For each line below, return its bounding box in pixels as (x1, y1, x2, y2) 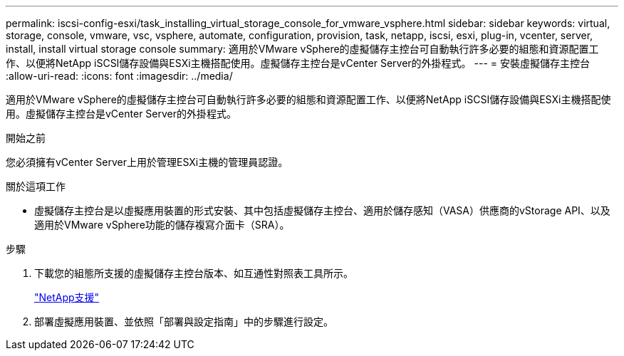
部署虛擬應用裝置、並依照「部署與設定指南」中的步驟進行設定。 (34, 315, 333, 328)
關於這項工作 (6, 180, 66, 192)
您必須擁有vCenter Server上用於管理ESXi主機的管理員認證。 (6, 156, 288, 168)
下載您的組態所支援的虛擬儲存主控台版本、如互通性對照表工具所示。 (34, 267, 353, 279)
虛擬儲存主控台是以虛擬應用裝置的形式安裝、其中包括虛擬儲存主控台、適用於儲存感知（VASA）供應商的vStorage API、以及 (34, 204, 610, 216)
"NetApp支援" (34, 291, 100, 303)
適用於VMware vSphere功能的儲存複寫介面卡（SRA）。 (34, 219, 290, 231)
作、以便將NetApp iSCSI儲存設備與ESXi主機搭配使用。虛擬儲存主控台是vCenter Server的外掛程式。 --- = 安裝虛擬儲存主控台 (6, 57, 590, 69)
